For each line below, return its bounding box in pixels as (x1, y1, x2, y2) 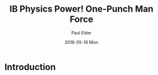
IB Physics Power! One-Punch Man (9, 3, 154, 15)
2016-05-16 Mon (64, 39, 99, 45)
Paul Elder (71, 30, 92, 36)
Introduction (4, 61, 56, 73)
